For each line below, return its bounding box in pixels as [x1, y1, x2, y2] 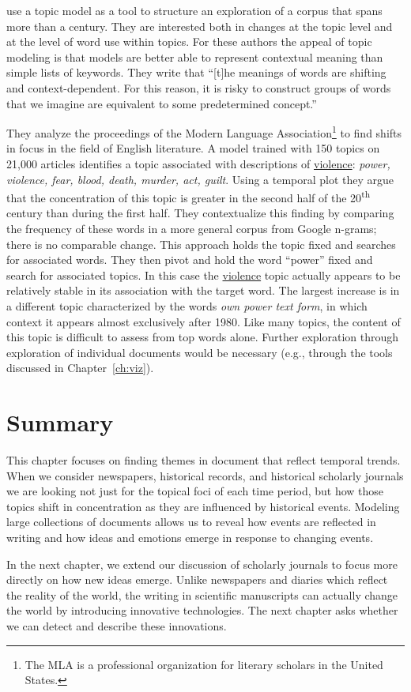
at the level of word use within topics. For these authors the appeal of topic [6, 33, 372, 50]
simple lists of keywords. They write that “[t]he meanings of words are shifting [6, 64, 386, 81]
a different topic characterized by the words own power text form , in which [6, 298, 368, 314]
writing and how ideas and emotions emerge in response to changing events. [6, 529, 374, 546]
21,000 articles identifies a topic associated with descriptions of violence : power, [6, 156, 390, 171]
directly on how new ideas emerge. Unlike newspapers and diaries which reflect [6, 571, 388, 588]
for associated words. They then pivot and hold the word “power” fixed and [6, 251, 373, 268]
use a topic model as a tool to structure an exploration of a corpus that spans [6, 2, 383, 18]
